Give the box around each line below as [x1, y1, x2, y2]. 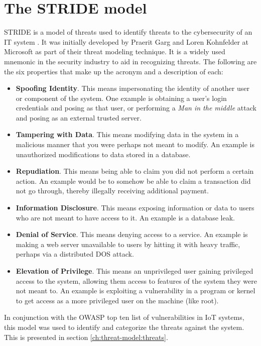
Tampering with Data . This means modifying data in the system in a [16, 129, 239, 140]
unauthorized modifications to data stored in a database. [16, 149, 191, 159]
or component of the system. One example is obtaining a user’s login [16, 92, 227, 103]
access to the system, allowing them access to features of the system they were [16, 275, 257, 286]
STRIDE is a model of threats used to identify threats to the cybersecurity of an [4, 27, 252, 37]
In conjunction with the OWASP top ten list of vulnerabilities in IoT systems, [4, 312, 244, 322]
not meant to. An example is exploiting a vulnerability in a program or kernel [16, 285, 255, 296]
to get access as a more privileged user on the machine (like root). [16, 295, 219, 305]
